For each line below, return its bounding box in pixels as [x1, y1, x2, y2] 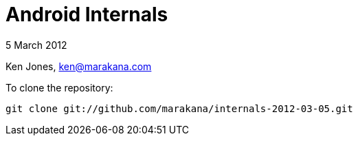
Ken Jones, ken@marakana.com [5, 60, 152, 72]
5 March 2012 [5, 39, 67, 51]
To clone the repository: [5, 81, 113, 94]
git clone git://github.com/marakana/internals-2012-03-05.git [5, 102, 353, 114]
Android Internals [5, 3, 168, 26]
